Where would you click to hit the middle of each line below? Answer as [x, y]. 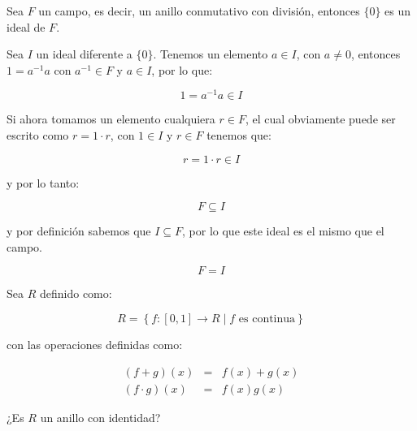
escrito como [38, 135]
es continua [267, 319]
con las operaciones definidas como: [95, 345]
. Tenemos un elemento [211, 54]
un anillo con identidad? [100, 417]
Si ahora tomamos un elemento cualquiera [111, 119]
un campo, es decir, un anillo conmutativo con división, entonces [199, 11]
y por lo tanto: [43, 182]
